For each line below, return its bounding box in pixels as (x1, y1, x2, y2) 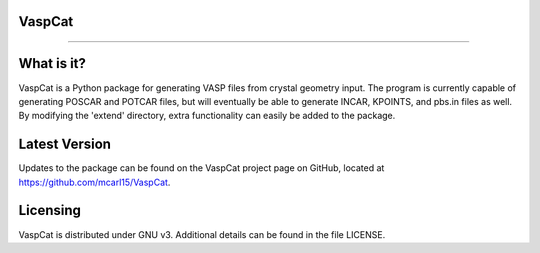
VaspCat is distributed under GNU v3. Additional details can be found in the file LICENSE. (18, 228, 386, 240)
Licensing (18, 202, 82, 219)
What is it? (18, 55, 87, 72)
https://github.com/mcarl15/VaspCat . (18, 176, 171, 188)
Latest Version (18, 136, 112, 153)
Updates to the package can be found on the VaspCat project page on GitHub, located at (18, 162, 385, 174)
